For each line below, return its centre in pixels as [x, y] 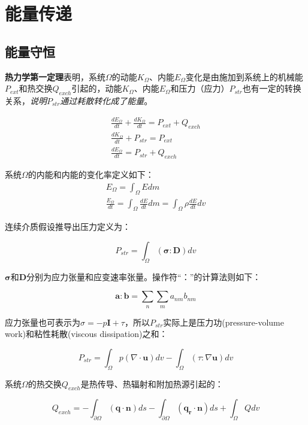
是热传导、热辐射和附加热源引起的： [152, 383]
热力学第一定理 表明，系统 [55, 76]
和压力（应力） [200, 88]
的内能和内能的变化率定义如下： [91, 174]
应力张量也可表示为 [43, 322]
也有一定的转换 [272, 88]
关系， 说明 [26, 100]
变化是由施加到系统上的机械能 [244, 76]
